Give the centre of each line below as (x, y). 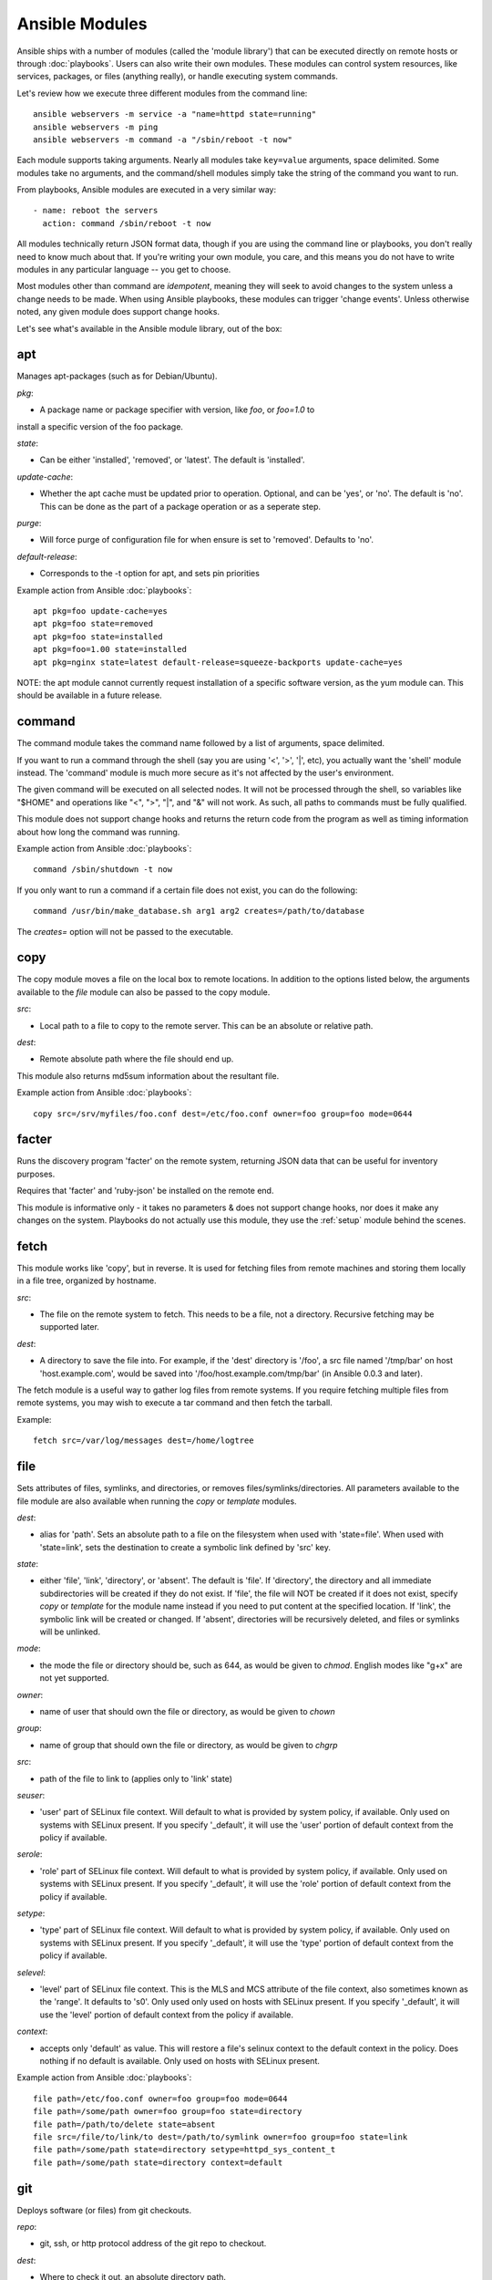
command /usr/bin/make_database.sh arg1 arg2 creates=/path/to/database (199, 911)
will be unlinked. (70, 1632)
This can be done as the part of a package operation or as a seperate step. (180, 506)
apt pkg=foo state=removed (93, 624)
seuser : (31, 1795)
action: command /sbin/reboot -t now (127, 223)
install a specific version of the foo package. (100, 426)
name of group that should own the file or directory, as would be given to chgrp (189, 1745)
